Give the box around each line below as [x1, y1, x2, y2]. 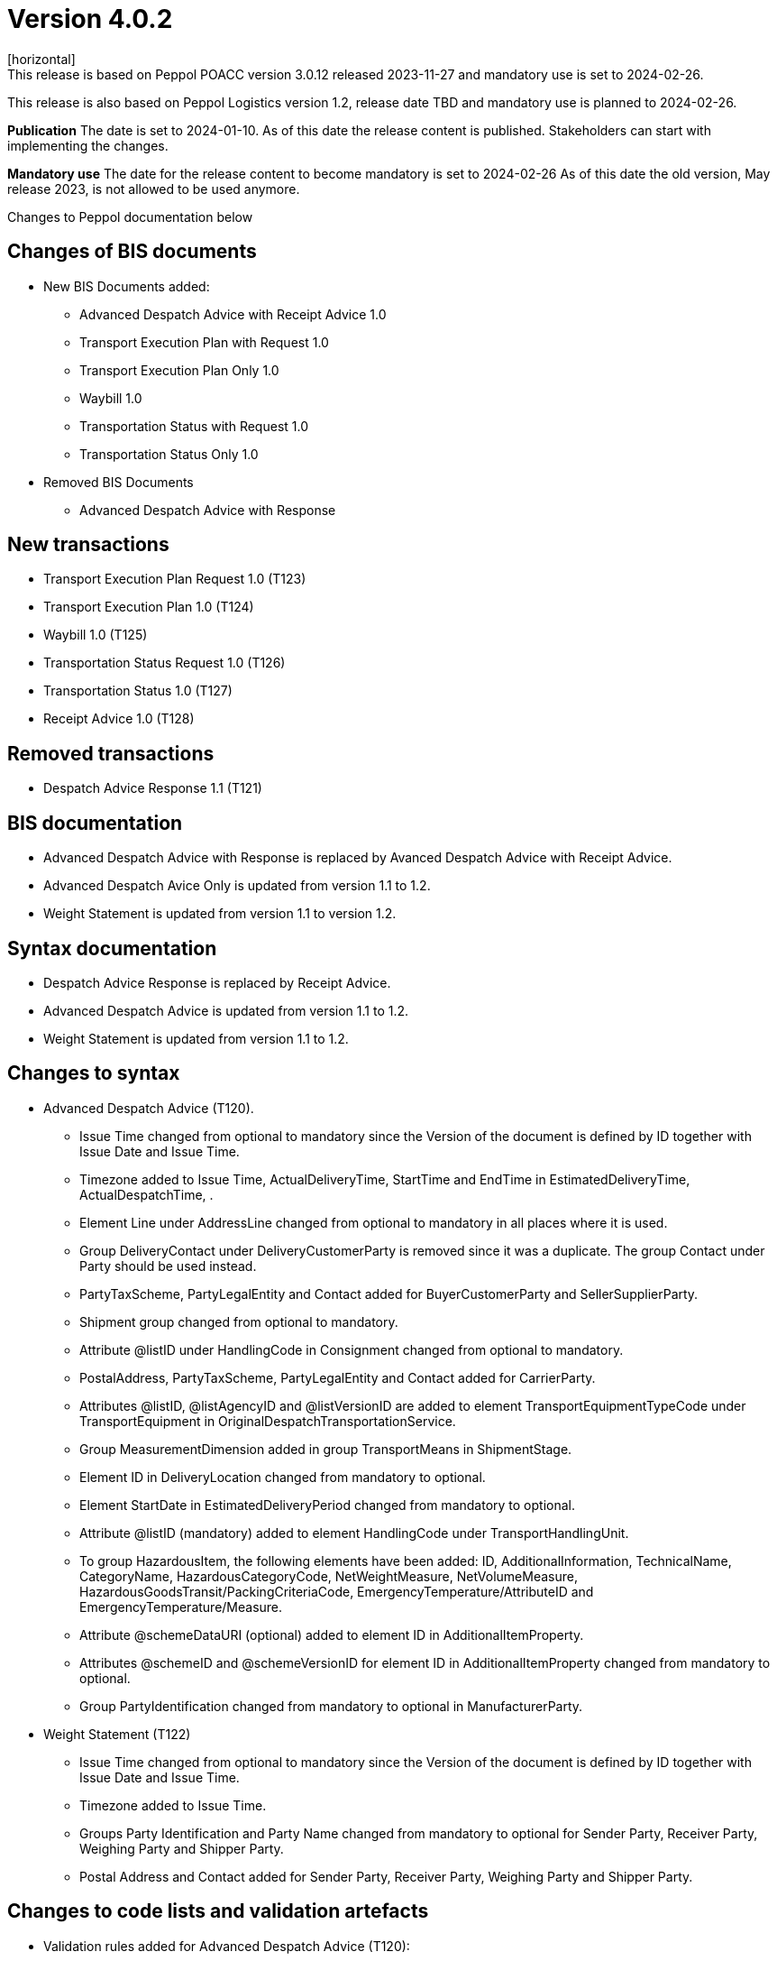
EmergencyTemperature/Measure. [79, 1598, 283, 1615]
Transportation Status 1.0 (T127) [43, 683, 233, 699]
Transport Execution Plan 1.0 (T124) [43, 599, 254, 615]
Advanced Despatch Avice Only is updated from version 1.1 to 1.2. [43, 878, 431, 894]
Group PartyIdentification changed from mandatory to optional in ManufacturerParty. [79, 1698, 583, 1714]
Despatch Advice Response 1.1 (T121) [43, 780, 262, 796]
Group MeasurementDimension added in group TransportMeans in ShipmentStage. [79, 1441, 572, 1457]
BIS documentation [7, 811, 183, 834]
